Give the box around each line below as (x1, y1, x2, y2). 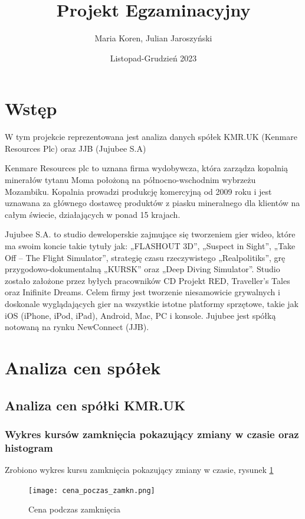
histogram (5, 440, 53, 455)
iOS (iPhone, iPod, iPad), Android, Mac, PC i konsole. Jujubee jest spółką (5, 309, 276, 321)
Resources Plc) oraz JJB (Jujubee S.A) (5, 142, 146, 154)
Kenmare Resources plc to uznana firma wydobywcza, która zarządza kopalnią (5, 162, 288, 174)
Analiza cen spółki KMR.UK (5, 396, 186, 414)
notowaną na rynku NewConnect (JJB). (5, 321, 149, 333)
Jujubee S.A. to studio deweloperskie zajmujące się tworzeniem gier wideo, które (5, 228, 296, 240)
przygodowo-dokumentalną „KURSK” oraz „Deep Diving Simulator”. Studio (5, 263, 280, 275)
